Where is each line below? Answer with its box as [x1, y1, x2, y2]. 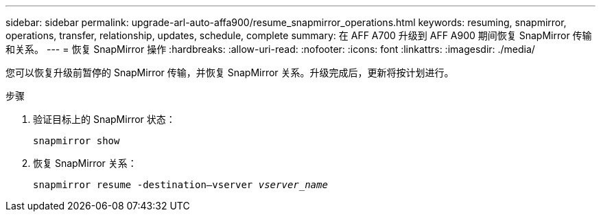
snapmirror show [33, 135, 120, 146]
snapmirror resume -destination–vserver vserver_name [33, 179, 328, 190]
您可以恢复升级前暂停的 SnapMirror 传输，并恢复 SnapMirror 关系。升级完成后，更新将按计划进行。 [5, 67, 454, 78]
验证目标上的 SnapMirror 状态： [33, 113, 176, 125]
